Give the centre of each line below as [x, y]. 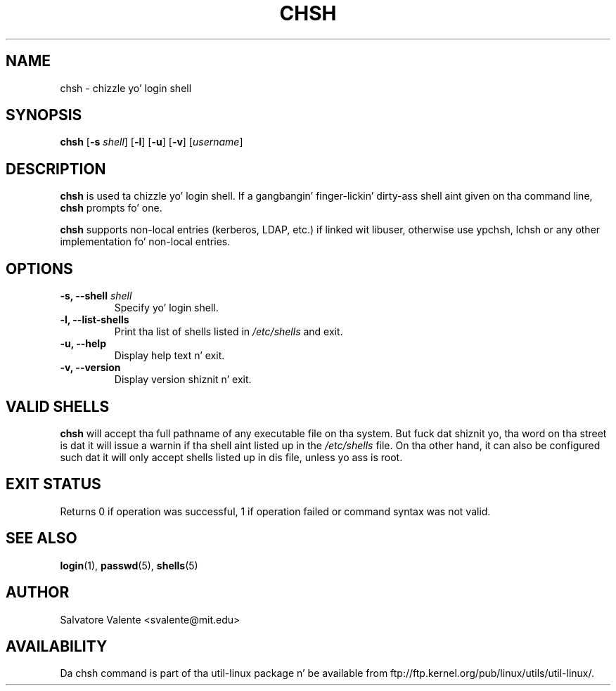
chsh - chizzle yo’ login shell [126, 88]
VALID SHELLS [58, 406]
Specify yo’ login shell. [166, 308]
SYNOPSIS [44, 115]
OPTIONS [39, 269]
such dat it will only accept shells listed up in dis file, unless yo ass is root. [231, 457]
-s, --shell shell [96, 296]
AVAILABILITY [57, 646]
